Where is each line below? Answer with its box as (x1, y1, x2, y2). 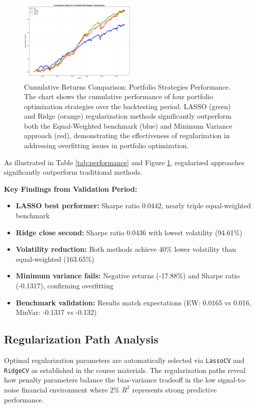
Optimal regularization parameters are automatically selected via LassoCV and (4, 355, 244, 365)
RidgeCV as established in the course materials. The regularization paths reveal (4, 364, 246, 375)
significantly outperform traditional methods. (4, 167, 142, 177)
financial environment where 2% (21, 384, 119, 394)
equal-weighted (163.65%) (15, 253, 94, 264)
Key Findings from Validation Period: (4, 183, 137, 194)
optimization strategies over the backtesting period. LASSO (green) (24, 101, 231, 111)
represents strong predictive (132, 384, 217, 394)
